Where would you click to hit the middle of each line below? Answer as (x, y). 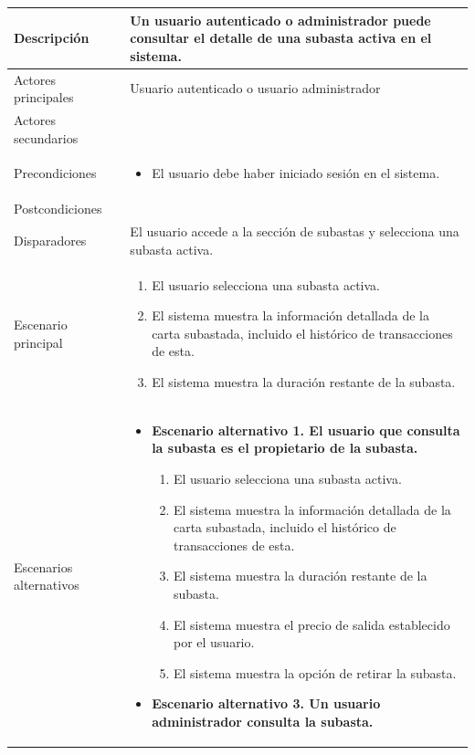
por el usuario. (214, 642)
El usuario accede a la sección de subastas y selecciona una (295, 231)
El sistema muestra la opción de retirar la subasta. (315, 672)
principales (44, 97)
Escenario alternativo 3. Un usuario (266, 703)
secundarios (46, 137)
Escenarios (43, 566)
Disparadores (50, 240)
